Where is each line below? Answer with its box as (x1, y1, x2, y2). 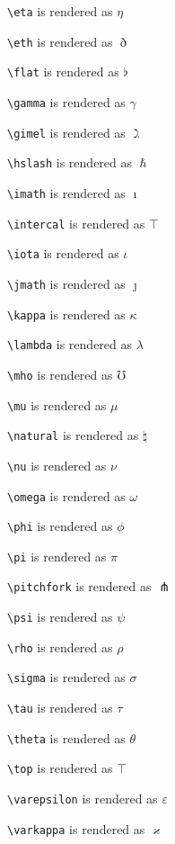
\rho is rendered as (7, 637, 113, 656)
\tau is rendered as (7, 698, 113, 717)
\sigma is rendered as (7, 668, 126, 687)
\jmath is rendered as (7, 274, 126, 292)
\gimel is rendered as (7, 122, 126, 141)
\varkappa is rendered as (7, 819, 145, 838)
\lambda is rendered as (7, 335, 133, 354)
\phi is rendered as (7, 516, 113, 535)
